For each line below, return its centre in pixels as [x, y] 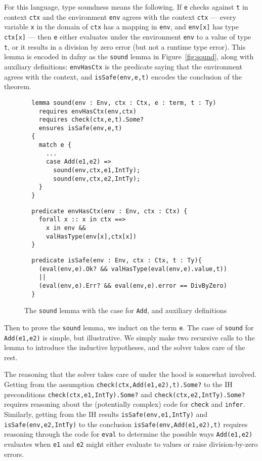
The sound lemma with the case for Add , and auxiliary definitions [126, 310]
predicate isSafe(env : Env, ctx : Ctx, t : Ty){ [117, 260]
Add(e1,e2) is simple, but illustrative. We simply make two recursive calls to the [129, 337]
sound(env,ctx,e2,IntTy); [97, 179]
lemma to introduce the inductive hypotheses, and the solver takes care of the [125, 347]
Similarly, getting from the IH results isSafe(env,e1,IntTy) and [106, 414]
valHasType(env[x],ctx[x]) [91, 236]
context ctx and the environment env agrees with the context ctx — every [120, 16]
